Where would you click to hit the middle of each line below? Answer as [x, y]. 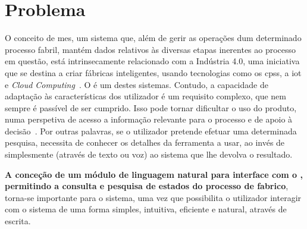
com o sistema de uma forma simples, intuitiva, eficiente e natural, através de [146, 209]
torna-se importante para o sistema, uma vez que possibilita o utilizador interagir [153, 197]
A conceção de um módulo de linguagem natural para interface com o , [154, 174]
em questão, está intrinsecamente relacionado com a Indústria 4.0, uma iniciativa [152, 61]
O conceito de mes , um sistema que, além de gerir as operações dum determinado [153, 38]
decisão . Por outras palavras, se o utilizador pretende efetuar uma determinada [151, 131]
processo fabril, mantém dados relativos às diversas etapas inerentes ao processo [151, 49]
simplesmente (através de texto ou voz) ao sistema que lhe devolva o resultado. [149, 154]
